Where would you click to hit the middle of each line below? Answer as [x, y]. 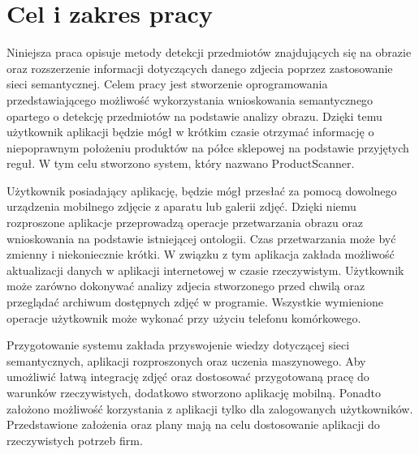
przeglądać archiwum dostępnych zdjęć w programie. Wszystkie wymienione [195, 302]
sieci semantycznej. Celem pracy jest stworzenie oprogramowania [167, 84]
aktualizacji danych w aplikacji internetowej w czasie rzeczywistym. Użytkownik [205, 270]
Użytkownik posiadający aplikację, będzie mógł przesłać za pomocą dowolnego [202, 190]
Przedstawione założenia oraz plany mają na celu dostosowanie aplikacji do [193, 424]
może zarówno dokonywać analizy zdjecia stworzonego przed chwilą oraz [186, 286]
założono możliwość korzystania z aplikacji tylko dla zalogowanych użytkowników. [210, 408]
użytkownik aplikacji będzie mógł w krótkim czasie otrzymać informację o [190, 132]
